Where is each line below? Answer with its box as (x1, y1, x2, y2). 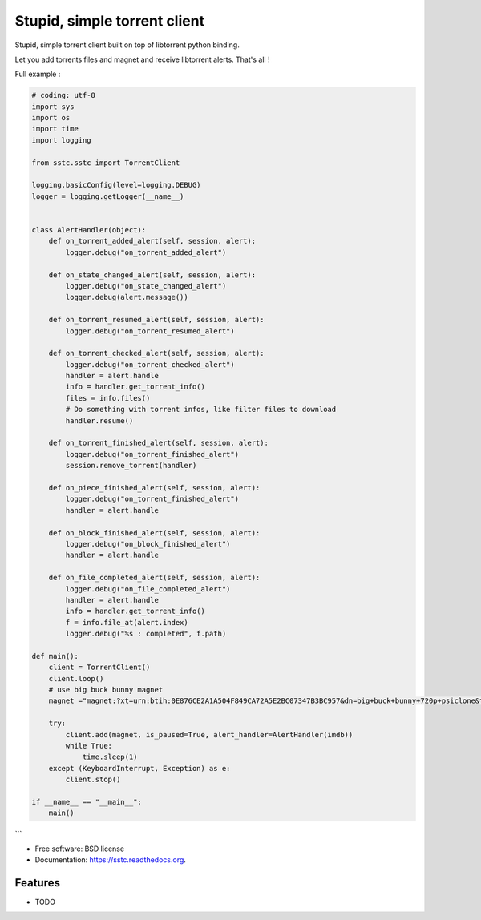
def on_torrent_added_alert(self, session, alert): (48, 236, 257, 246)
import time (31, 124, 79, 134)
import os (31, 113, 71, 123)
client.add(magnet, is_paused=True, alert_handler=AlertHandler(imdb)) (65, 730, 354, 739)
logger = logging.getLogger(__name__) (31, 192, 184, 200)
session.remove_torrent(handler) (65, 461, 197, 470)
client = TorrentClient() (48, 663, 151, 672)
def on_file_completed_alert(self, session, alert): (48, 573, 261, 583)
